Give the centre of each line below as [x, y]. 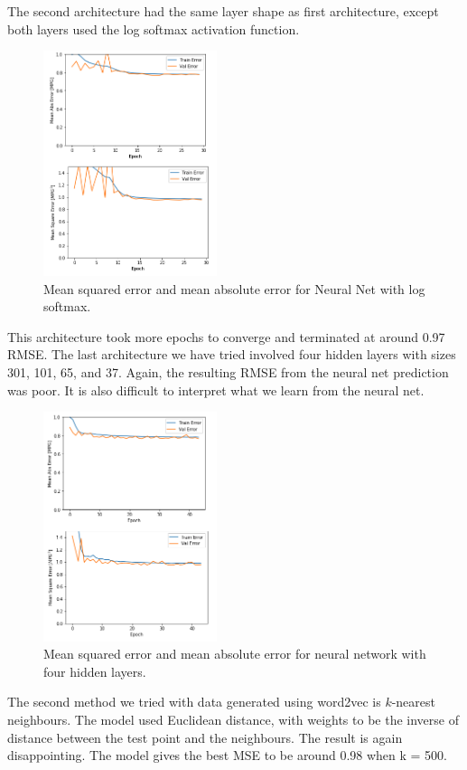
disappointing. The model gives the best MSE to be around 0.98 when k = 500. [227, 755]
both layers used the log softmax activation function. [154, 29]
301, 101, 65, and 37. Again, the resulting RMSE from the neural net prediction [228, 372]
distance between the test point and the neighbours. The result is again [205, 737]
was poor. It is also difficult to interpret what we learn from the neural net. [216, 390]
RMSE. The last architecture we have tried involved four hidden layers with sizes [232, 354]
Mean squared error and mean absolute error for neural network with [235, 654]
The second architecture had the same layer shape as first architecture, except [223, 11]
